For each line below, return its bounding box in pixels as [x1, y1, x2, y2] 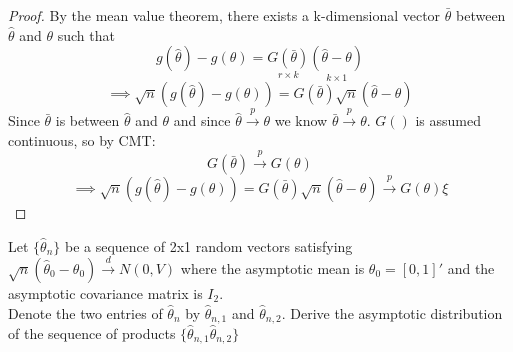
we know [274, 110, 328, 131]
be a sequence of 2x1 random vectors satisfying [64, 235, 353, 256]
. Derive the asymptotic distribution [281, 302, 503, 323]
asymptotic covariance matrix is [8, 282, 203, 303]
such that [57, 24, 115, 45]
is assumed [415, 110, 482, 131]
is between [55, 110, 120, 131]
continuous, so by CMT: [8, 129, 156, 150]
